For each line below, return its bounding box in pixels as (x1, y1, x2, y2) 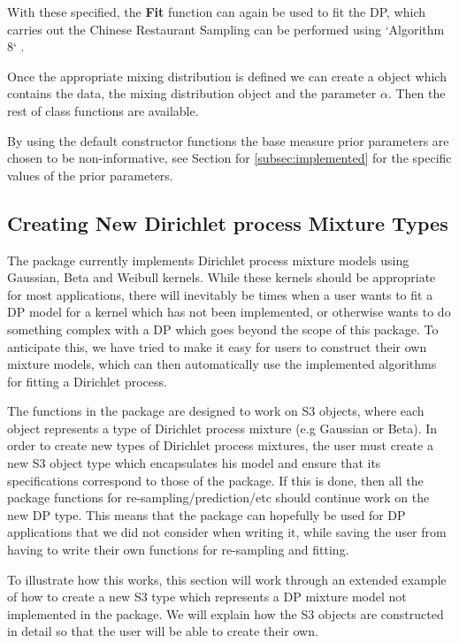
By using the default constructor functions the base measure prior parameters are (7, 131, 449, 149)
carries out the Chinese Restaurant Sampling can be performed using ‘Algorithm (7, 19, 445, 38)
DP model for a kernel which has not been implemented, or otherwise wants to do (7, 302, 451, 321)
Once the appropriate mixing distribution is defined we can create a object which (7, 66, 447, 85)
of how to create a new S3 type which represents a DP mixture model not (7, 587, 407, 606)
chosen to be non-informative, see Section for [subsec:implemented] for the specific (7, 149, 452, 167)
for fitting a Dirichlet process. (7, 371, 167, 390)
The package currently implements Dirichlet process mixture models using (7, 250, 409, 269)
